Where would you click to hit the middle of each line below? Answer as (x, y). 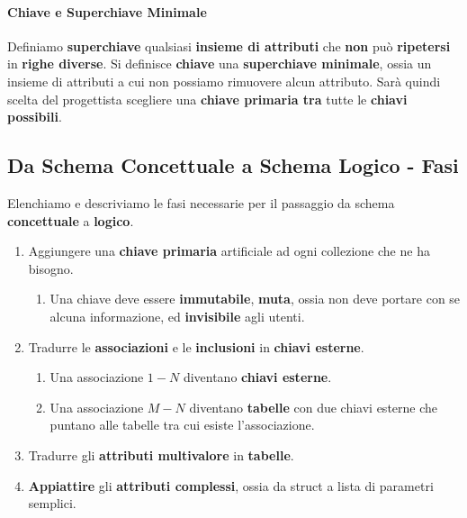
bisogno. (51, 268)
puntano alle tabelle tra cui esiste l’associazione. (182, 425)
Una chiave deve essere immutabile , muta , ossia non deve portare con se (255, 299)
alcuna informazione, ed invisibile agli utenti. (177, 316)
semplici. (52, 503)
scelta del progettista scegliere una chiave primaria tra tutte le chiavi (207, 99)
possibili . (35, 117)
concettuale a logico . (71, 220)
